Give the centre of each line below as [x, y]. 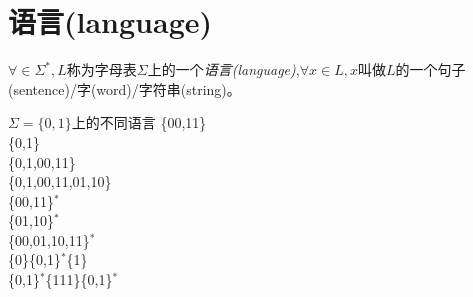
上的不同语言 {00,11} [139, 122]
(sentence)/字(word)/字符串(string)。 [124, 88]
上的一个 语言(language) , [223, 69]
